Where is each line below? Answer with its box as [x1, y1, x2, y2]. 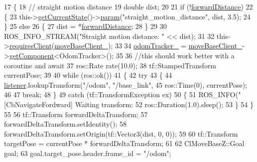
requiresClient [9, 40, 52, 51]
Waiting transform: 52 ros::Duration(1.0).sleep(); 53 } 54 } [75, 99, 254, 109]
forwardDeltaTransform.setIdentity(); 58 [4, 119, 127, 129]
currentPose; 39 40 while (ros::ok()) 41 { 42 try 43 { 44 [4, 70, 172, 80]
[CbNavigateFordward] [4, 99, 73, 109]
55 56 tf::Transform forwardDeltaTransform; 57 [4, 109, 148, 119]
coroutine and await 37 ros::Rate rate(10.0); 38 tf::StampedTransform [4, 60, 217, 70]
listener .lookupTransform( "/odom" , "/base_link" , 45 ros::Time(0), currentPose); [4, 79, 248, 90]
